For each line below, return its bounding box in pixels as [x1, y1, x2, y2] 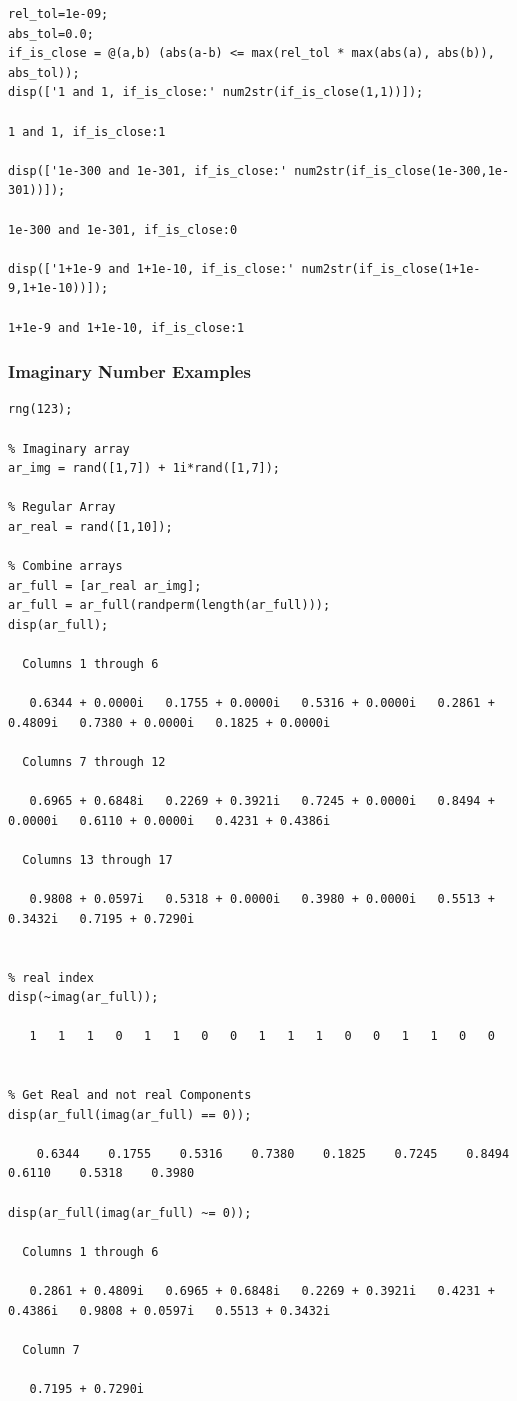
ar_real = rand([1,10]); [8, 519, 173, 534]
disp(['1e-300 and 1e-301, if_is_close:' [8, 163, 288, 178]
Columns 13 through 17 [22, 852, 173, 867]
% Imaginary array [8, 441, 130, 456]
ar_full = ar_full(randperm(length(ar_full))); [8, 598, 331, 613]
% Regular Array [8, 500, 116, 515]
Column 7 [22, 1342, 80, 1357]
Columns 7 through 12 [22, 755, 166, 769]
